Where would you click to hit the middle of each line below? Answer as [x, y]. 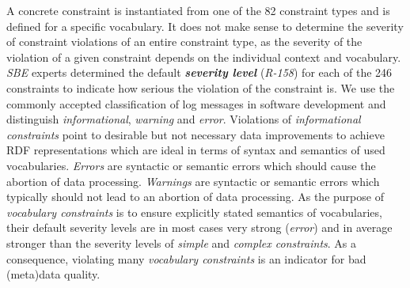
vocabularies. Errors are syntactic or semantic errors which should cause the [191, 165]
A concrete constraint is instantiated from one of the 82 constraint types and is [198, 10]
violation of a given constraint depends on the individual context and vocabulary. [204, 57]
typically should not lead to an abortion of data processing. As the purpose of [195, 197]
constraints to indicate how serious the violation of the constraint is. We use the [201, 87]
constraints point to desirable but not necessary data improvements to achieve [196, 134]
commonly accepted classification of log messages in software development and [196, 103]
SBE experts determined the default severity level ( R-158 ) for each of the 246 [199, 72]
